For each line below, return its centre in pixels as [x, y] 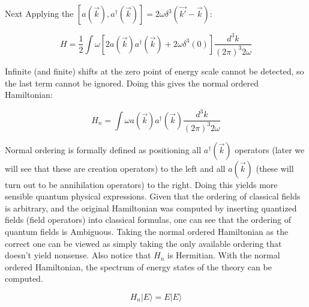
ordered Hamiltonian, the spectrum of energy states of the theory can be [138, 266]
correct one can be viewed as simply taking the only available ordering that [143, 243]
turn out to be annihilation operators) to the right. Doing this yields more [141, 184]
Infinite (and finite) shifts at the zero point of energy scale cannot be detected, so [154, 71]
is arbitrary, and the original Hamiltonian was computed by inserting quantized [151, 208]
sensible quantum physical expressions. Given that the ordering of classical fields [153, 196]
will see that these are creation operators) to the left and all [115, 168]
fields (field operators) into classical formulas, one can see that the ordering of [148, 220]
